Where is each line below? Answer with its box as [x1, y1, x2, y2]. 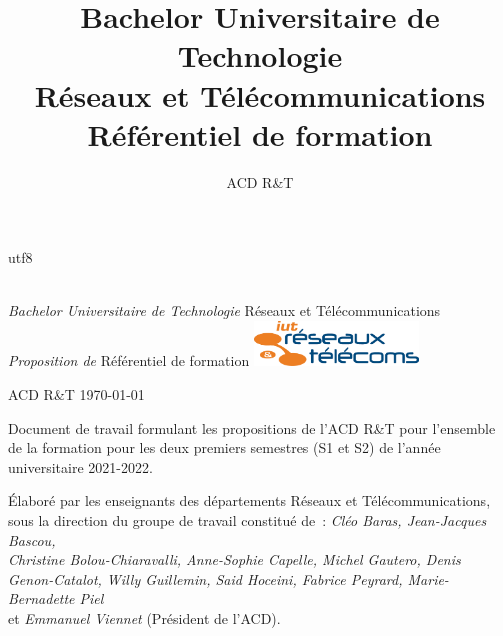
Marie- [407, 568, 449, 589]
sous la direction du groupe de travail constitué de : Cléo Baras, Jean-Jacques [8, 509, 487, 530]
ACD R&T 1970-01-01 [8, 384, 145, 404]
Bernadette [8, 588, 75, 609]
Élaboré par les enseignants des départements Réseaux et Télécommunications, [8, 490, 491, 511]
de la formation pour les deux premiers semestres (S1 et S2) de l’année [8, 437, 441, 458]
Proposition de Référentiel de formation [8, 350, 250, 371]
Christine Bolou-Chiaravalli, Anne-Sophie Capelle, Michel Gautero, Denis [8, 549, 461, 570]
